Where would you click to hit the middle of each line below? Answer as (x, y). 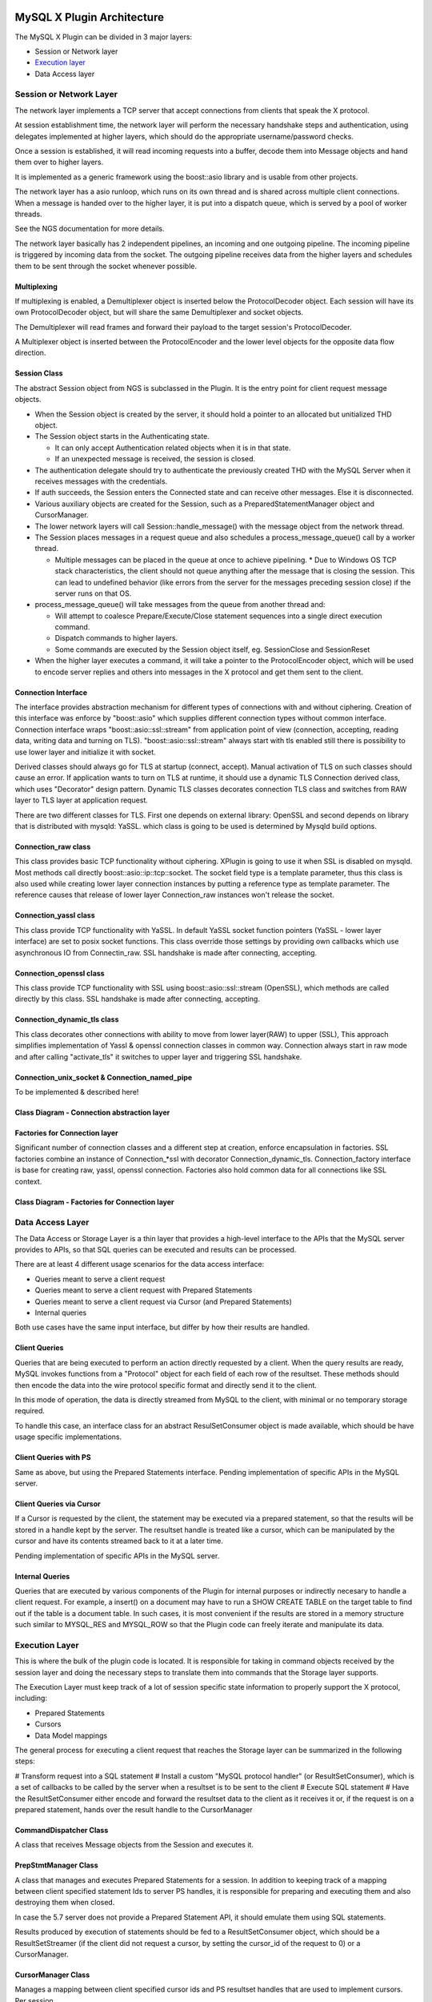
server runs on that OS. (93, 593)
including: (31, 1698)
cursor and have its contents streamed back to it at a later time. (119, 1541)
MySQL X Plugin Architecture (89, 17)
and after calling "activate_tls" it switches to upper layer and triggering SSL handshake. (158, 1056)
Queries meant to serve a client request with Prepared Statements (144, 1290)
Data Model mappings (71, 1735)
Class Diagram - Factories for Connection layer (94, 1202)
